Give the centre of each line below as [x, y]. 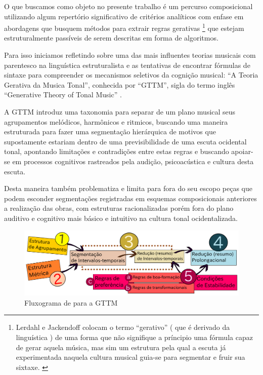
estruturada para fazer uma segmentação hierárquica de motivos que [110, 132]
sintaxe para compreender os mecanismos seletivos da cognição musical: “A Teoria [131, 75]
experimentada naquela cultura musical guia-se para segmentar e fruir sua [130, 357]
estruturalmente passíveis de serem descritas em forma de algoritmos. [111, 38]
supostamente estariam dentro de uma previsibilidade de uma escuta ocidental [125, 141]
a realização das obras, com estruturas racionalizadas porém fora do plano [119, 208]
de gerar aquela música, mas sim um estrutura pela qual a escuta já [121, 347]
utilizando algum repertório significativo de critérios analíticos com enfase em [124, 16]
